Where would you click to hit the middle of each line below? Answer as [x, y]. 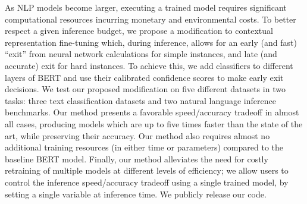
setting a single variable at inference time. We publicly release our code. [136, 194]
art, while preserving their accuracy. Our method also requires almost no [137, 135]
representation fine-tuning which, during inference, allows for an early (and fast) [151, 42]
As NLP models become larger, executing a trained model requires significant [146, 7]
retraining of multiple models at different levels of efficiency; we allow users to [147, 170]
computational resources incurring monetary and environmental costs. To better [151, 19]
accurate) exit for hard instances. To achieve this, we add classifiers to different [149, 65]
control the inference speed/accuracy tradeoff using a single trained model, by [147, 182]
